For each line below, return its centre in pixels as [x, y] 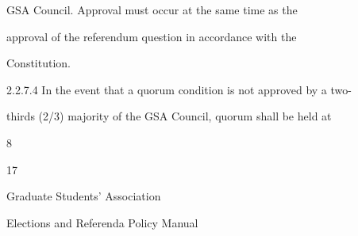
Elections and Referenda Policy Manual [102, 222]
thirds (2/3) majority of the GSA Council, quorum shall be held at [169, 116]
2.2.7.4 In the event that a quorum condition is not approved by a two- [179, 89]
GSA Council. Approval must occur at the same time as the [152, 10]
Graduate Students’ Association [84, 196]
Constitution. [38, 63]
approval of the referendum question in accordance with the [152, 36]
